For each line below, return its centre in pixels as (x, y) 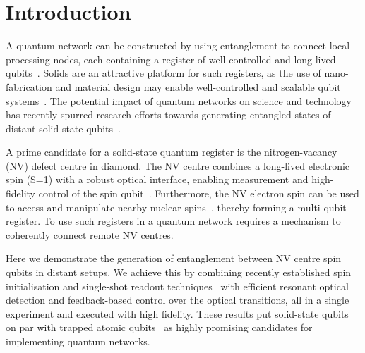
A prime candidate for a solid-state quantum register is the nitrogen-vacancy (172, 152)
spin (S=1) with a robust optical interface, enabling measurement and (157, 179)
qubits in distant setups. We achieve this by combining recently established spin (179, 272)
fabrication (29, 86)
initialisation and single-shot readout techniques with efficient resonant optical (177, 286)
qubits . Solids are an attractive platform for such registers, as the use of (163, 73)
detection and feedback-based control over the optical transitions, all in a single (178, 300)
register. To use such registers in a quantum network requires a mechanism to (173, 221)
